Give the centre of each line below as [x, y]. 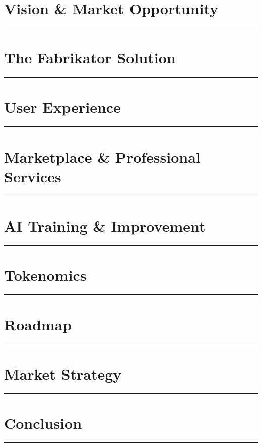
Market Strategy [63, 374]
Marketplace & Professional [102, 156]
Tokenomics [45, 275]
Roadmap [38, 324]
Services [33, 176]
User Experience [62, 107]
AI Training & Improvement [105, 225]
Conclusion [43, 423]
